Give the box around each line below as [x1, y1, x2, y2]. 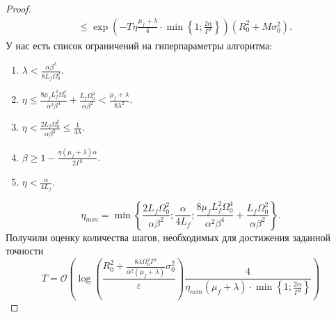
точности [6, 243, 44, 258]
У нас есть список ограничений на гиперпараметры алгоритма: [6, 38, 273, 52]
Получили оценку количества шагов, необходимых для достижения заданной [6, 229, 330, 244]
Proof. [6, 1, 31, 15]
